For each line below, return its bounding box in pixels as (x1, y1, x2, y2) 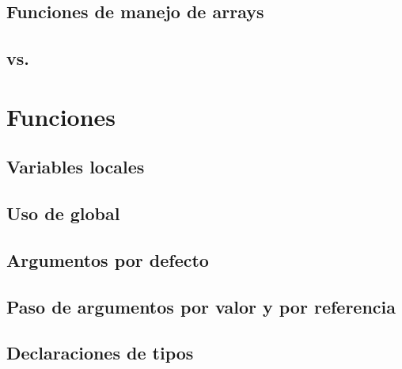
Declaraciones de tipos (6, 340, 194, 365)
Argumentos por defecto (6, 247, 209, 272)
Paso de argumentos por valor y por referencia (6, 294, 396, 318)
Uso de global (6, 201, 120, 226)
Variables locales (6, 154, 145, 179)
